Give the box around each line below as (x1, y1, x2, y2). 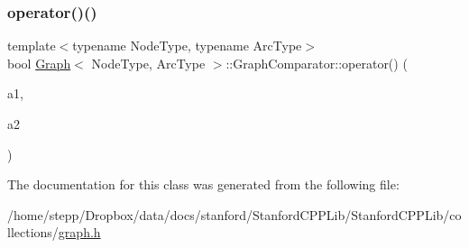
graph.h (58, 223, 101, 242)
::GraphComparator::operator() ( (225, 53, 408, 72)
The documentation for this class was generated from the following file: (7, 175, 400, 194)
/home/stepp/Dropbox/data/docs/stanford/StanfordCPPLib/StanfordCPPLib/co (7, 205, 462, 224)
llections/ (7, 223, 59, 242)
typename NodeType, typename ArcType (72, 36, 302, 55)
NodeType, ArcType (91, 53, 206, 72)
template (7, 36, 56, 55)
